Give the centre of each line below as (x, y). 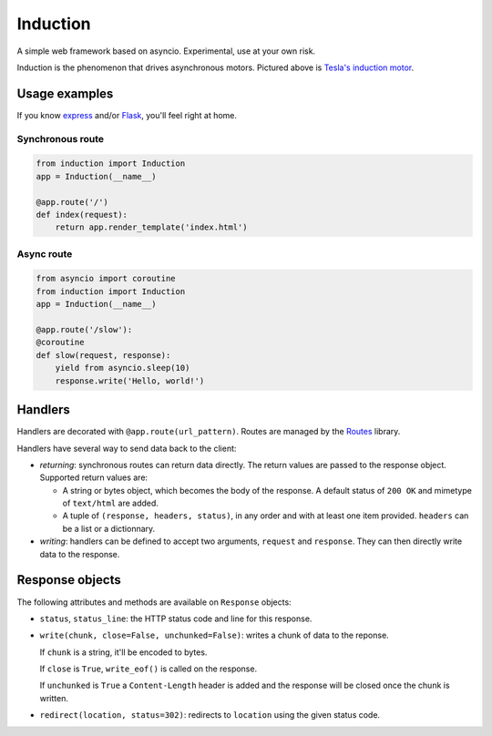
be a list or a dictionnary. (109, 528)
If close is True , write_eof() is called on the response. (149, 669)
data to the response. (80, 554)
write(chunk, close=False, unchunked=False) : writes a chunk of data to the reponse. (214, 635)
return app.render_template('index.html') (151, 227)
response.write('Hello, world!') (130, 381)
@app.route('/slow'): (84, 330)
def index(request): (82, 215)
